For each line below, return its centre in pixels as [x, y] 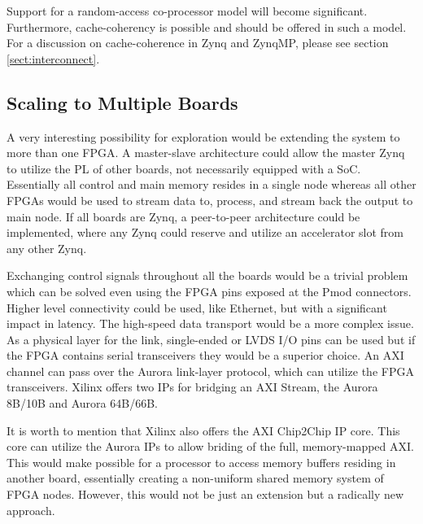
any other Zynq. [47, 248]
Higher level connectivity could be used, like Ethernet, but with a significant [197, 307]
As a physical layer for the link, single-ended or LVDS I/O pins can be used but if [211, 339]
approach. [31, 510]
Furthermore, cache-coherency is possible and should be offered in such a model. [207, 26]
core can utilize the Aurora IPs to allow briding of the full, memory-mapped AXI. [210, 446]
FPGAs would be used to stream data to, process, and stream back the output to [210, 200]
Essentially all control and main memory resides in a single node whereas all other [211, 184]
